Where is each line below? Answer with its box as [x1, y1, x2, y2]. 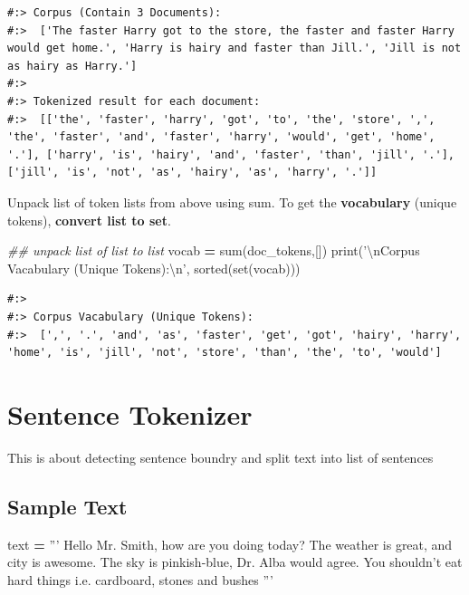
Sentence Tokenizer [7, 395, 253, 432]
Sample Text [7, 492, 128, 520]
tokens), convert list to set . [7, 210, 171, 229]
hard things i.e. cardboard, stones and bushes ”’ [7, 570, 273, 589]
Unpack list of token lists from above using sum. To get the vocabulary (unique [7, 192, 457, 211]
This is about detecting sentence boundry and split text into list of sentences [7, 447, 434, 466]
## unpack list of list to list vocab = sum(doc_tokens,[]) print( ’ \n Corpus [7, 241, 420, 260]
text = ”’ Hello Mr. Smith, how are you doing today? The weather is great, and [7, 534, 453, 553]
